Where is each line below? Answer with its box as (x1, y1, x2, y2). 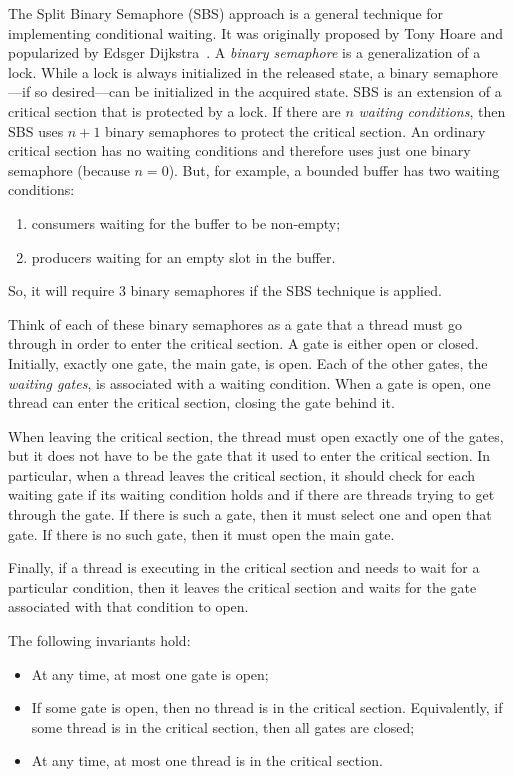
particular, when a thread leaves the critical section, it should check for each (8, 464, 476, 485)
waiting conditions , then (358, 100, 506, 121)
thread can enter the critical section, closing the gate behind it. (8, 392, 395, 413)
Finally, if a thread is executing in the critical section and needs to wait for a (8, 557, 480, 578)
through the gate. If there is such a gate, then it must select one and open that (8, 504, 492, 525)
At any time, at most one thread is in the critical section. (31, 750, 383, 771)
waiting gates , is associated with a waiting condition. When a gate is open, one (8, 372, 491, 393)
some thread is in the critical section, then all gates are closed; (31, 716, 415, 737)
